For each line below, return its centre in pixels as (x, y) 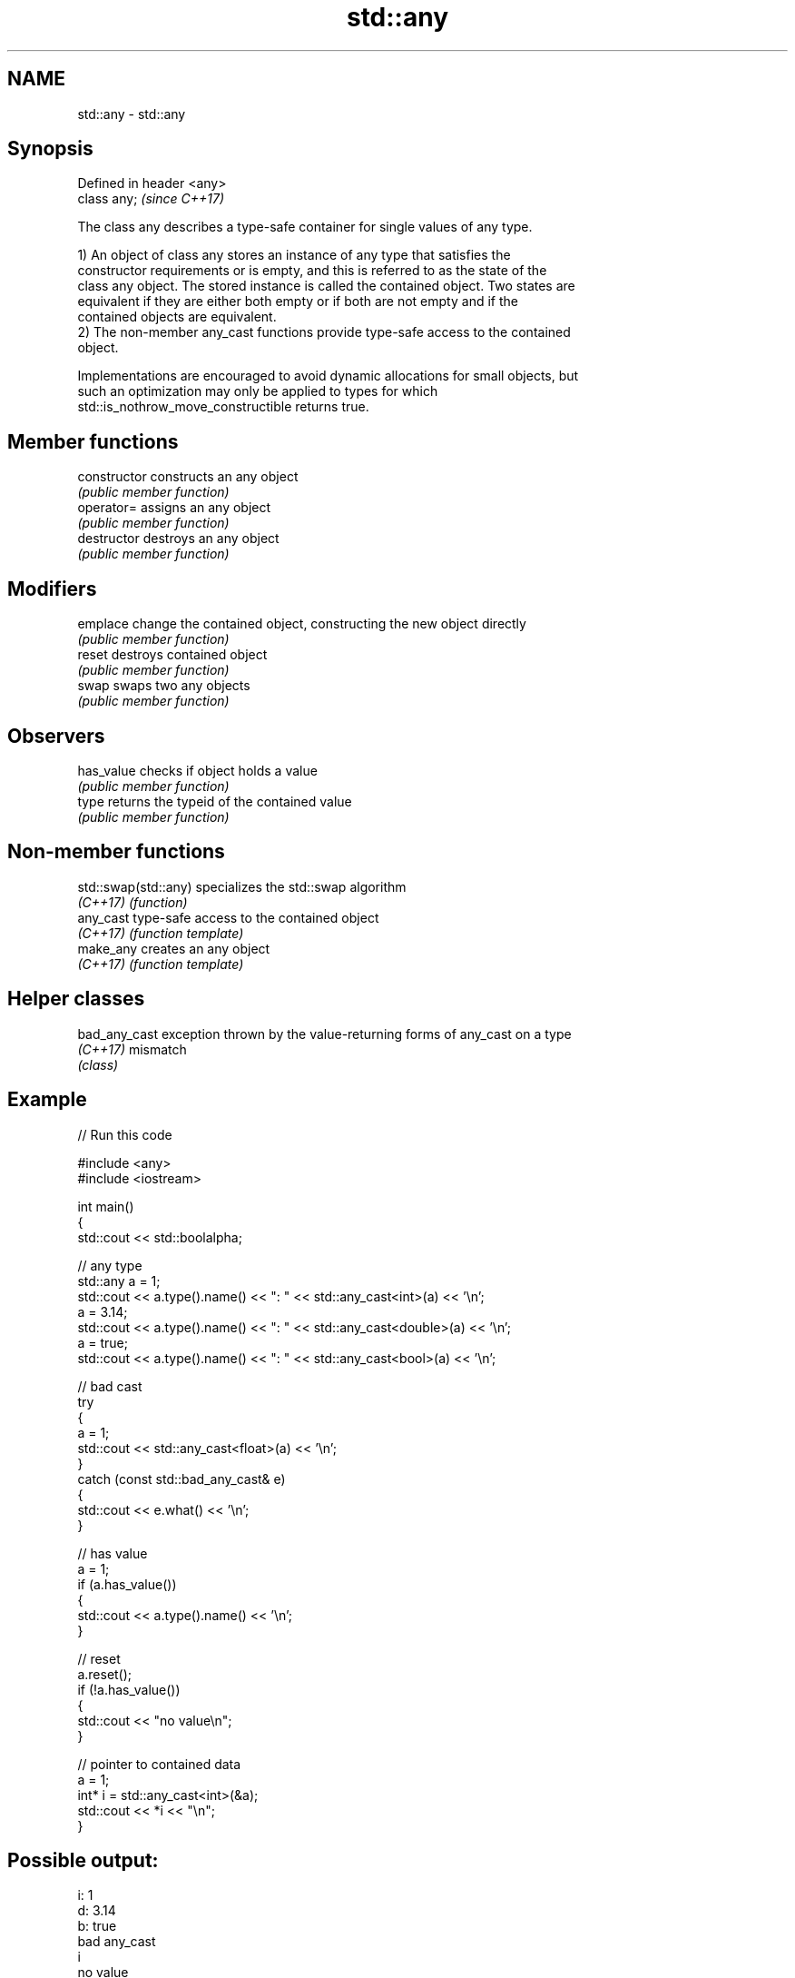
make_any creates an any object (174, 948)
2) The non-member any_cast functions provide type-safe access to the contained (324, 332)
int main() (106, 1206)
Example (47, 1100)
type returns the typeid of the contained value (215, 801)
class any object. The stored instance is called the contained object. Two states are (326, 286)
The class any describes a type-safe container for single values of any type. (305, 227)
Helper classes (76, 999)
